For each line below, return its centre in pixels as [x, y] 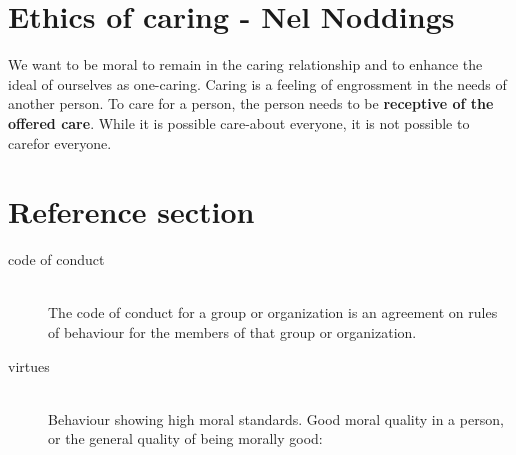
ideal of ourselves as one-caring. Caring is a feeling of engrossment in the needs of [257, 83]
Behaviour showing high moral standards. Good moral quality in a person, [276, 418]
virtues [29, 365]
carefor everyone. [60, 142]
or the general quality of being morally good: [185, 438]
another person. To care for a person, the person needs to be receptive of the [251, 103]
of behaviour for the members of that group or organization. [232, 332]
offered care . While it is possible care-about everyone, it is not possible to [239, 122]
